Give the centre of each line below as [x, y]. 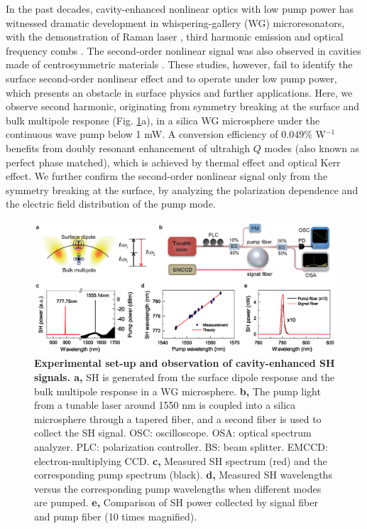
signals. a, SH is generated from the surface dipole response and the [185, 377]
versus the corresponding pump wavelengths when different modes [178, 488]
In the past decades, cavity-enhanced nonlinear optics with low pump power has [180, 9]
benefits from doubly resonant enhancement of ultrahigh [128, 148]
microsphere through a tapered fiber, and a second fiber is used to [178, 418]
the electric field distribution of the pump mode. [111, 204]
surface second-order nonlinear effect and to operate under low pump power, [171, 78]
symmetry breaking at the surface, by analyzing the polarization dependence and [182, 189]
